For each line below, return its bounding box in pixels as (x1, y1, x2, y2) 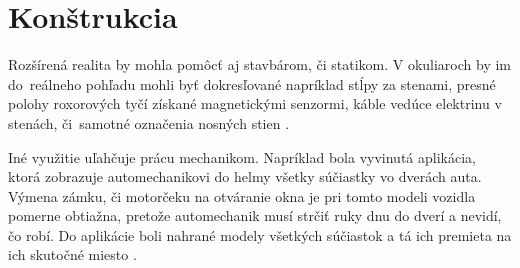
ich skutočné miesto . (8, 244, 137, 265)
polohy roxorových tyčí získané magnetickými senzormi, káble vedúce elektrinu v (8, 93, 502, 114)
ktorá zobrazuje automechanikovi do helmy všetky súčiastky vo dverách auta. (8, 166, 482, 187)
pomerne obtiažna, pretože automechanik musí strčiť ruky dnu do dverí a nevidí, (8, 205, 502, 226)
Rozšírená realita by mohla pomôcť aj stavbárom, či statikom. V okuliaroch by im (8, 54, 512, 75)
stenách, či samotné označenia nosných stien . (8, 112, 290, 133)
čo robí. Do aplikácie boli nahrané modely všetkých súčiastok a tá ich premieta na (8, 224, 512, 245)
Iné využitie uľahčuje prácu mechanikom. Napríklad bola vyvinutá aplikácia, (8, 146, 476, 167)
